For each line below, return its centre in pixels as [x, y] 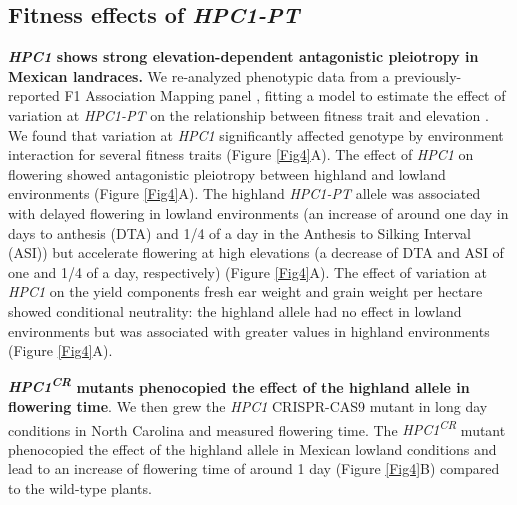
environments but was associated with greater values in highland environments [249, 330]
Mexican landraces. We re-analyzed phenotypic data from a [199, 75]
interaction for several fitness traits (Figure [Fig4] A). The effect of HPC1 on [241, 154]
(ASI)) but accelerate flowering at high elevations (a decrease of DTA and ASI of [256, 252]
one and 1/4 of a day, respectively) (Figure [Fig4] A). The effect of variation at [247, 271]
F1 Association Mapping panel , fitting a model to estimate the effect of [285, 95]
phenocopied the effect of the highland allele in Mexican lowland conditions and [252, 448]
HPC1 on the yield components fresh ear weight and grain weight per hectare [245, 291]
